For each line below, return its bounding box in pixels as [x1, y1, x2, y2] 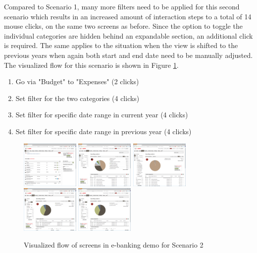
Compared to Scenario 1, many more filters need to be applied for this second [4, 1, 240, 11]
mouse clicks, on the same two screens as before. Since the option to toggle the [4, 21, 243, 31]
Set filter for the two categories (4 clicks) [15, 93, 140, 103]
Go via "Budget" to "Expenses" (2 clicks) [15, 76, 139, 87]
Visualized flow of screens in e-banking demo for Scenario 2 [24, 239, 204, 250]
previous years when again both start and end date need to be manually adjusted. [4, 50, 253, 60]
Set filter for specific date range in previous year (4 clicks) [15, 126, 192, 136]
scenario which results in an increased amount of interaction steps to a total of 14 [4, 11, 252, 21]
